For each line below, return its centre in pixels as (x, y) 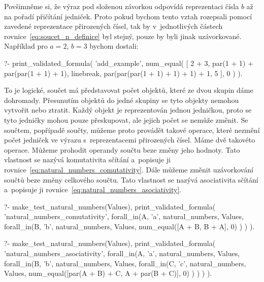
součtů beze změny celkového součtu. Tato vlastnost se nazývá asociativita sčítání (131, 179)
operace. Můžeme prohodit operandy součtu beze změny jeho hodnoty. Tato (122, 149)
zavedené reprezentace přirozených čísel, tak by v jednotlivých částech (113, 26)
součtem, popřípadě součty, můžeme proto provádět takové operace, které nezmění (132, 130)
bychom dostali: (114, 46)
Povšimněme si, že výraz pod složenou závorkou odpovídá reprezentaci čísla (122, 6)
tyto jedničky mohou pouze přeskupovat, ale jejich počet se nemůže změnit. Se (126, 119)
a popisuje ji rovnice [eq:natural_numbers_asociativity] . (93, 189)
